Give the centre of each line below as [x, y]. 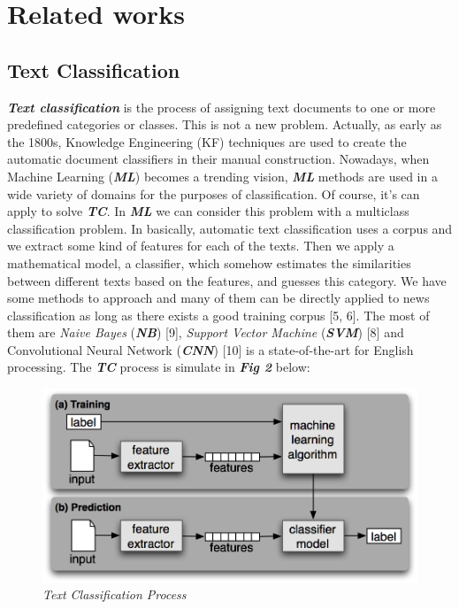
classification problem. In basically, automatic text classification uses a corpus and [230, 228]
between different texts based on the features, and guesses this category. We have [227, 280]
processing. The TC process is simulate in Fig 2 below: [159, 367]
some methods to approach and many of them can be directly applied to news [218, 298]
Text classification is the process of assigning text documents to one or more [222, 107]
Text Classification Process [115, 594]
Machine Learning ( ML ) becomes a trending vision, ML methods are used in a [222, 176]
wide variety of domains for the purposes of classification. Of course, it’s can [214, 193]
